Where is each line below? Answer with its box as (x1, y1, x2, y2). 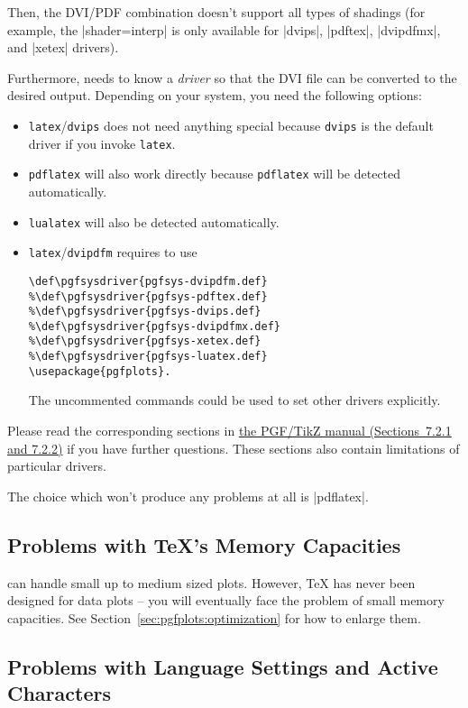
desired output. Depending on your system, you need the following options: (7, 86, 422, 105)
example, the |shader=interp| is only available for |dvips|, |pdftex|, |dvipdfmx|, (7, 20, 441, 39)
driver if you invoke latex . (28, 133, 176, 152)
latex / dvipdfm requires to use (28, 243, 197, 262)
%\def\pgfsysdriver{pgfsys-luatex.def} (28, 350, 268, 363)
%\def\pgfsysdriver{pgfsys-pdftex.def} (28, 290, 268, 303)
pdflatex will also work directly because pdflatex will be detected (28, 164, 401, 183)
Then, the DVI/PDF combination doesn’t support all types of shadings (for (7, 3, 426, 21)
